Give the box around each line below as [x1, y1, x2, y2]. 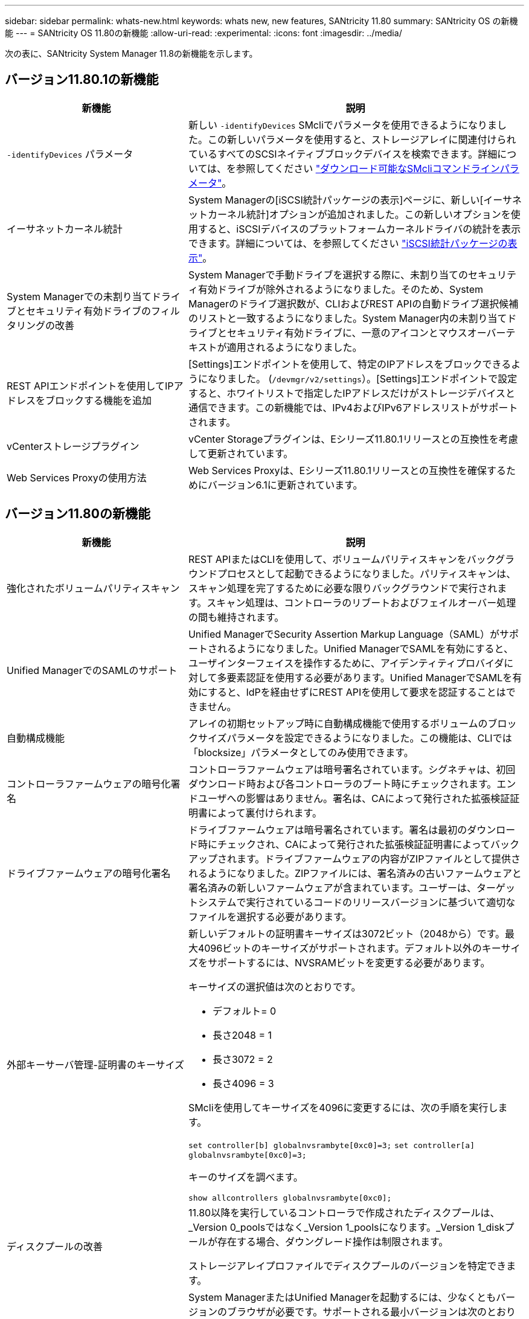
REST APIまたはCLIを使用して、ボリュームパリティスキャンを [188, 553, 467, 565]
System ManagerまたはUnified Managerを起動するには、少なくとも [188, 1291, 496, 1303]
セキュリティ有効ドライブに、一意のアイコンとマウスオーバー [226, 326, 506, 339]
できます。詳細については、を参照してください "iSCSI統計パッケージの [188, 237, 508, 249]
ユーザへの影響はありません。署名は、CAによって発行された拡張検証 [197, 792, 510, 804]
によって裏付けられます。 [207, 806, 322, 819]
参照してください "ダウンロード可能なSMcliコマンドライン [236, 162, 500, 175]
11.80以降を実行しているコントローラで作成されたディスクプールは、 [188, 1206, 500, 1219]
